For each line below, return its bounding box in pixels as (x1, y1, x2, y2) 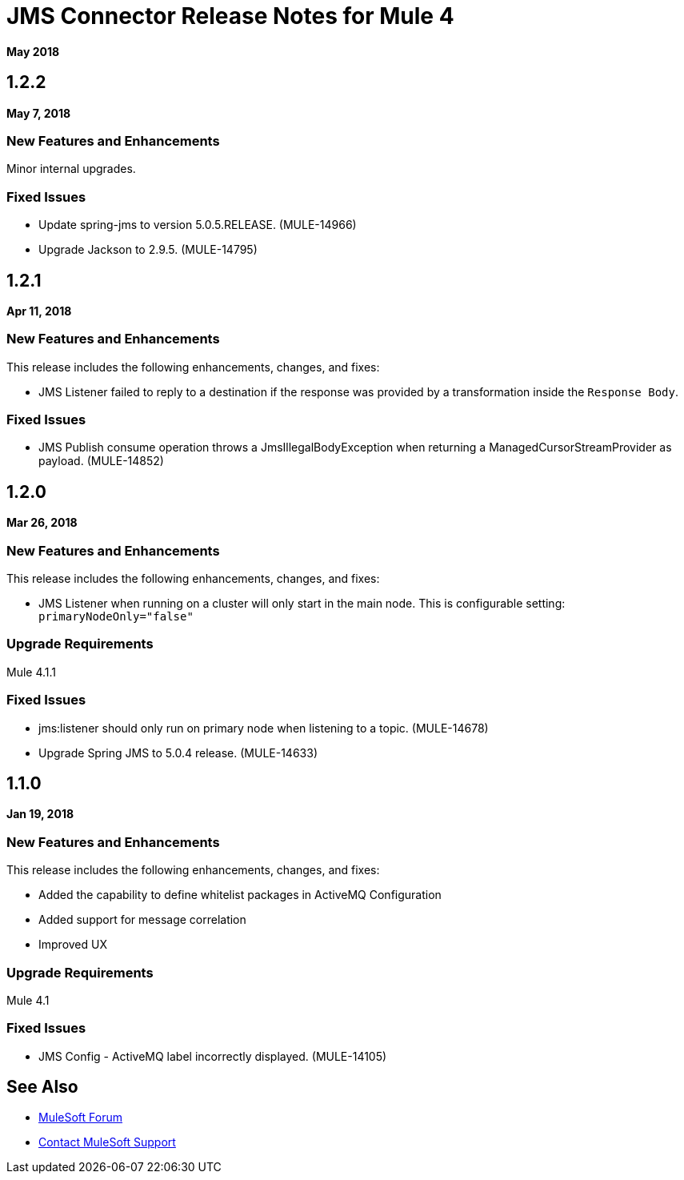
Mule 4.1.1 (6, 664, 57, 679)
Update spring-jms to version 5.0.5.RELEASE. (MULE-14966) (38, 218, 357, 232)
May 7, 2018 (6, 106, 71, 120)
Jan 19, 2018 (6, 807, 74, 821)
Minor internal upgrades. (6, 162, 136, 176)
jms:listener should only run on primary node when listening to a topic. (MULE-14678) (38, 720, 489, 735)
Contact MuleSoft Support (38, 1135, 176, 1150)
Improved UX (38, 937, 107, 952)
